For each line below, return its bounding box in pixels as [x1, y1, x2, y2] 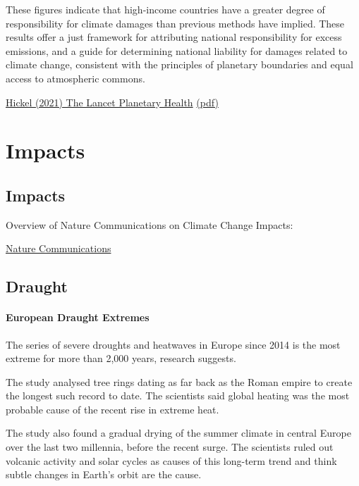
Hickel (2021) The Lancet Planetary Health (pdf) [6, 94, 219, 109]
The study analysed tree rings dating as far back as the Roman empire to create [6, 374, 353, 389]
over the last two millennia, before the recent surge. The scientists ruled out [6, 440, 334, 454]
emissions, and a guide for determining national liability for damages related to [6, 43, 348, 58]
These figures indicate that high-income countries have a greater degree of [6, 2, 325, 16]
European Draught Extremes [6, 310, 150, 325]
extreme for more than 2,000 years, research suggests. [6, 351, 236, 366]
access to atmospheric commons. [6, 70, 145, 85]
